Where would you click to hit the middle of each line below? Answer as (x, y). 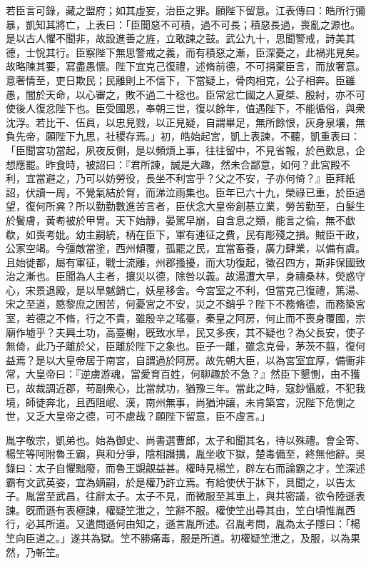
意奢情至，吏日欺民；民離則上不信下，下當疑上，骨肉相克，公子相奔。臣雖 (181, 80)
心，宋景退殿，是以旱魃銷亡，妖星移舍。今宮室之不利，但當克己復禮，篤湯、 (185, 289)
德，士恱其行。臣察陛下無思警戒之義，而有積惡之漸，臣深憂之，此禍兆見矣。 (185, 52)
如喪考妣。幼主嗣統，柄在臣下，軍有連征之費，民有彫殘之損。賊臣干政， (195, 234)
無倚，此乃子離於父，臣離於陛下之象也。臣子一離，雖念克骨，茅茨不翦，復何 (185, 346)
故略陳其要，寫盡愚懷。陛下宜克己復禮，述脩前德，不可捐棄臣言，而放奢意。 (185, 66)
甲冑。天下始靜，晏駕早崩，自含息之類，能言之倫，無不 (215, 220)
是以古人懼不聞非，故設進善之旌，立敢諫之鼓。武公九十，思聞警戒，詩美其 (181, 38)
